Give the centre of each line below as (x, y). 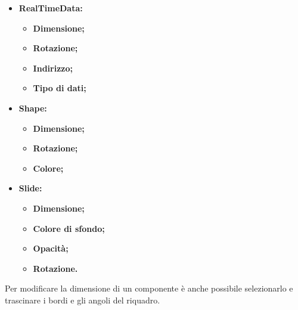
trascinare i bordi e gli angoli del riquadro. (83, 300)
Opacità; (51, 248)
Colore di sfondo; (69, 228)
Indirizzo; (53, 68)
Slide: (30, 188)
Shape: (33, 108)
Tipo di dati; (60, 88)
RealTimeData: (51, 8)
